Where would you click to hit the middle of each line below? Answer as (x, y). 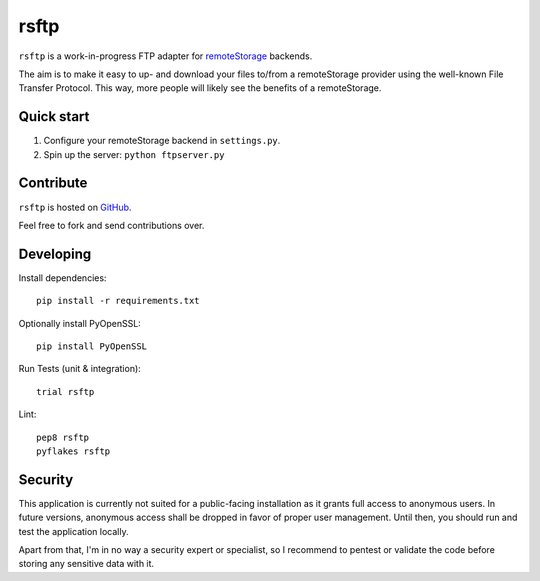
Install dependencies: (62, 277)
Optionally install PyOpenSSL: (80, 323)
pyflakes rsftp (73, 451)
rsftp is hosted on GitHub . (75, 207)
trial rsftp (65, 391)
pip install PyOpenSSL (92, 346)
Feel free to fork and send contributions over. (111, 225)
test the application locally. (73, 531)
